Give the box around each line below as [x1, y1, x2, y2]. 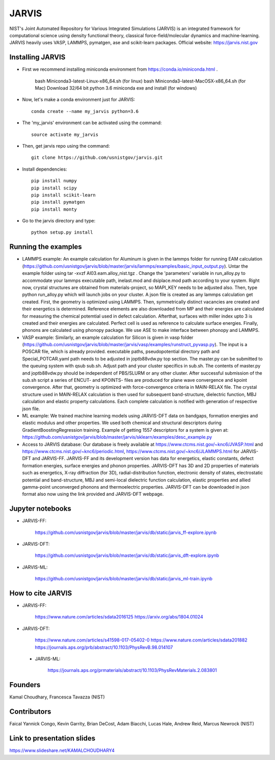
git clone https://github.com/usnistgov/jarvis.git [31, 155, 163, 160]
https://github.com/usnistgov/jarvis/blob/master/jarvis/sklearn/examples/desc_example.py [22, 434, 212, 440]
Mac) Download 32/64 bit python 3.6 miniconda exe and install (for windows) [35, 85, 197, 91]
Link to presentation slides [9, 734, 96, 743]
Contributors [9, 708, 51, 716]
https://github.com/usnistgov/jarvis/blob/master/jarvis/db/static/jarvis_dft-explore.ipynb [35, 552, 219, 558]
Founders [9, 681, 41, 689]
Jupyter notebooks [9, 504, 71, 513]
